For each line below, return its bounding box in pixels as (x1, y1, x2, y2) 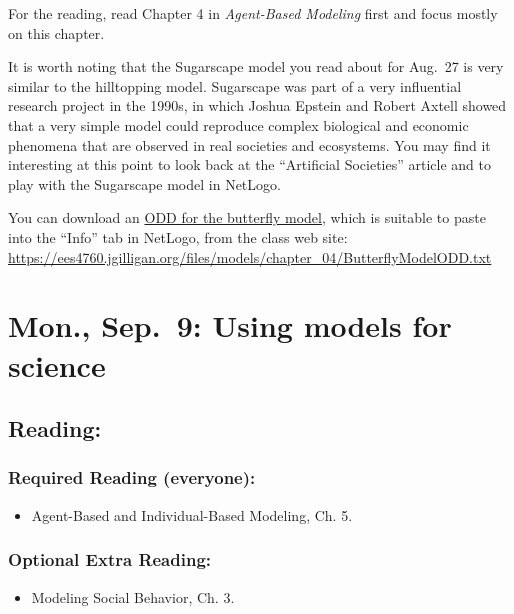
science (8, 344, 106, 385)
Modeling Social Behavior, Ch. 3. (31, 586, 235, 607)
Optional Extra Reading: (8, 547, 212, 572)
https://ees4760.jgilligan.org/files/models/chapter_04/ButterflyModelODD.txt (8, 246, 492, 267)
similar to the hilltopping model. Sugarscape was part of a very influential (8, 75, 462, 96)
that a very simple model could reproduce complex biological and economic (8, 114, 469, 135)
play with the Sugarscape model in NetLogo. (8, 173, 281, 194)
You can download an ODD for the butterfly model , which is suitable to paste (8, 207, 486, 228)
